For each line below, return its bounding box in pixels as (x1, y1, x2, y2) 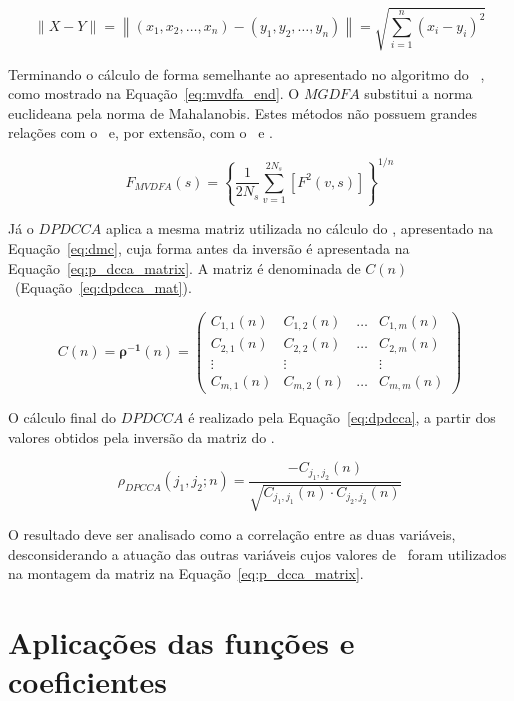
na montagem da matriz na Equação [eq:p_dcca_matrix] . (8, 563, 364, 584)
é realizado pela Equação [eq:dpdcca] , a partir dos (188, 407, 496, 428)
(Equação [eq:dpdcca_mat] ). (14, 277, 192, 298)
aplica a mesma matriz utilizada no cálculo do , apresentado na (105, 218, 494, 239)
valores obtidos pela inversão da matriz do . (8, 426, 275, 447)
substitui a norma (364, 83, 473, 104)
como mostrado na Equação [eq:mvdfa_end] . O (8, 83, 300, 104)
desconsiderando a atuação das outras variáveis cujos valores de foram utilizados (8, 543, 507, 564)
